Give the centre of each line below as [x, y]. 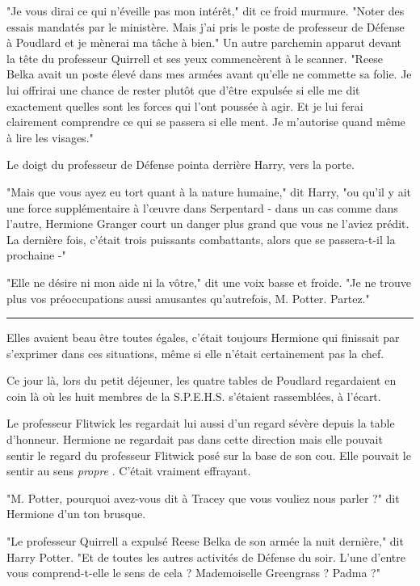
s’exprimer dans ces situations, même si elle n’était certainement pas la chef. [195, 353]
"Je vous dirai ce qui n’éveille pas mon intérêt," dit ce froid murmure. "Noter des [206, 11]
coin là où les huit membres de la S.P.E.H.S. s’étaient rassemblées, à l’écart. [194, 396]
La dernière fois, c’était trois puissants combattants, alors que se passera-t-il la [201, 239]
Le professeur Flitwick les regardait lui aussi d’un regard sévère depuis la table [201, 423]
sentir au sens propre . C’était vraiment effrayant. [129, 471]
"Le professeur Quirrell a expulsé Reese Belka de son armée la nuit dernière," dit [205, 541]
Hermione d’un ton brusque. [76, 514]
